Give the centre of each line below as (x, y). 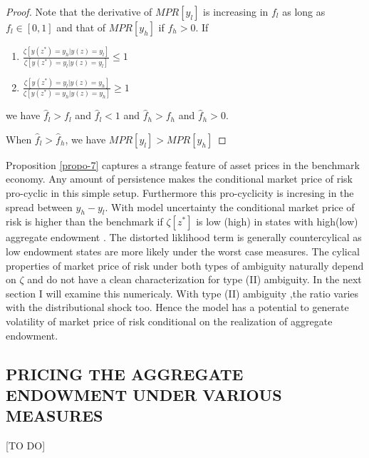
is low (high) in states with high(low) (277, 222)
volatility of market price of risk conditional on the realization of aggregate (169, 321)
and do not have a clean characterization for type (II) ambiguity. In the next (194, 279)
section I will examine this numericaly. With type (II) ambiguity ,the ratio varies (182, 293)
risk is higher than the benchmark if (84, 222)
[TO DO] (26, 446)
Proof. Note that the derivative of (79, 11)
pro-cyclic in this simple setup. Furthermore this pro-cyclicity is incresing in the (180, 193)
